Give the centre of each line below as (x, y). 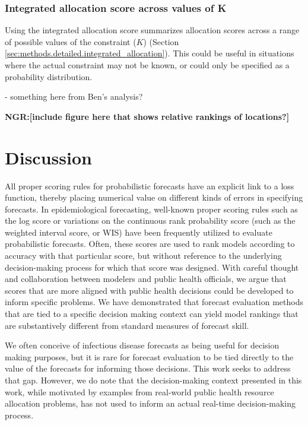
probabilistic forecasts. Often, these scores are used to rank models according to (150, 244)
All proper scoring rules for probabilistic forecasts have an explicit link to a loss (150, 185)
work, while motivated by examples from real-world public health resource (139, 391)
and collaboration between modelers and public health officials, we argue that (146, 279)
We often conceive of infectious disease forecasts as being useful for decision (142, 345)
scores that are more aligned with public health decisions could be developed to (149, 290)
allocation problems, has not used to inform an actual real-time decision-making (150, 403)
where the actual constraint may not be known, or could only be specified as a (147, 65)
